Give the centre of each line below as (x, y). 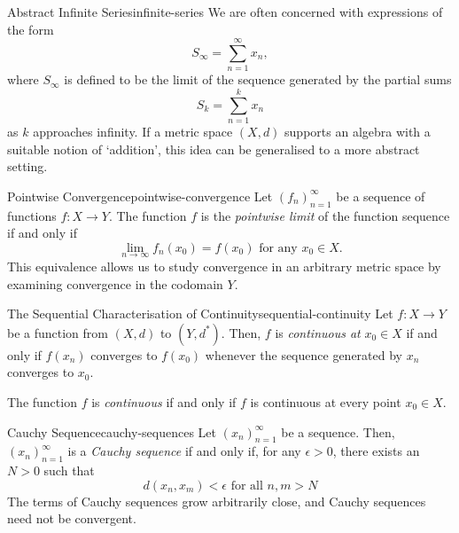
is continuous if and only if (164, 401)
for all (247, 486)
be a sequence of (381, 196)
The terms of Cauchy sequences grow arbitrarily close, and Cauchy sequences (217, 501)
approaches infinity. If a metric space (133, 132)
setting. (27, 166)
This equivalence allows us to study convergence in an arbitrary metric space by (224, 266)
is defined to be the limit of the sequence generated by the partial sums (258, 79)
